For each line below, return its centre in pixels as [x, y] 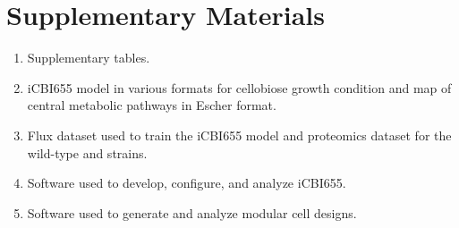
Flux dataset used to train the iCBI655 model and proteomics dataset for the [239, 135]
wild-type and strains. [87, 152]
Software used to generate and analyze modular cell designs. [192, 212]
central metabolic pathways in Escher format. [152, 105]
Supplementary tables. [89, 58]
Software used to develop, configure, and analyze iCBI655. [187, 183]
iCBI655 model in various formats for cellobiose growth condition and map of [239, 87]
